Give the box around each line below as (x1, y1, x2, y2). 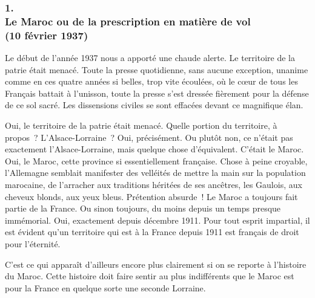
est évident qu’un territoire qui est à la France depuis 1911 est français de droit (5, 225, 299, 238)
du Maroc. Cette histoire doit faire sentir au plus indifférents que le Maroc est (5, 270, 294, 282)
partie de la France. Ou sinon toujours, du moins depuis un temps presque (5, 202, 281, 215)
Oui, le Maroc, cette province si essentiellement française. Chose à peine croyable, (5, 154, 308, 167)
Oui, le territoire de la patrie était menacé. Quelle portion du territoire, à (5, 119, 277, 132)
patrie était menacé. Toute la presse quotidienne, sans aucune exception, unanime (5, 63, 308, 76)
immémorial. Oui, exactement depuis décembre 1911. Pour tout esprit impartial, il (5, 213, 310, 226)
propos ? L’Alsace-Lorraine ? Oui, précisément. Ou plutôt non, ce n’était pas (5, 131, 293, 143)
